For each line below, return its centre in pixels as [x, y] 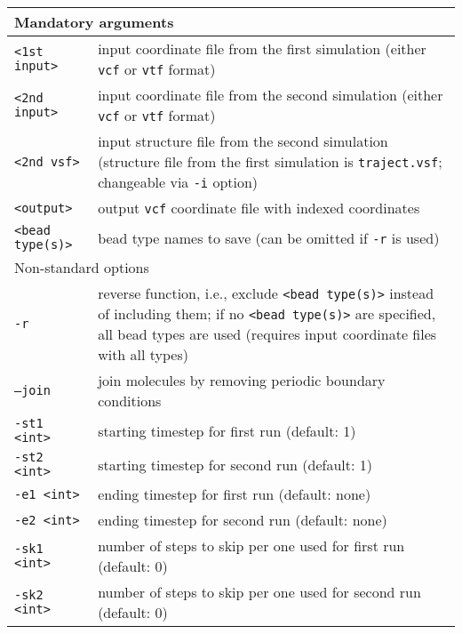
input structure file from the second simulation [243, 141]
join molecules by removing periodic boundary [242, 380]
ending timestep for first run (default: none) [235, 494]
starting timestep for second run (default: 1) [235, 464]
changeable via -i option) [178, 182]
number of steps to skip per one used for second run [259, 592]
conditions [130, 401]
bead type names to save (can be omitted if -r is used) [269, 237]
